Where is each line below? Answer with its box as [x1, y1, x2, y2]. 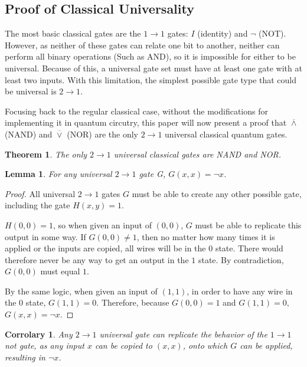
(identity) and [197, 27, 248, 40]
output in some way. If [5, 230, 86, 243]
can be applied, [240, 339, 293, 352]
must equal [40, 265, 80, 277]
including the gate [5, 199, 70, 211]
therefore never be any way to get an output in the [5, 253, 189, 266]
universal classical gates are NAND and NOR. [113, 148, 281, 160]
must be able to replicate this [195, 218, 302, 231]
